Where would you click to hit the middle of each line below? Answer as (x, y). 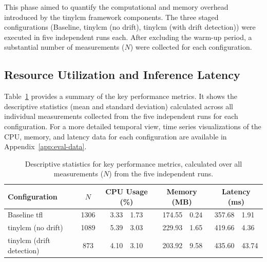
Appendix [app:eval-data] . (45, 146)
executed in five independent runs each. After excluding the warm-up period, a (128, 37)
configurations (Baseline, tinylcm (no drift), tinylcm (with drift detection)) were (130, 27)
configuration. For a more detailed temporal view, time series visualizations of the (133, 126)
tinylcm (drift (29, 240)
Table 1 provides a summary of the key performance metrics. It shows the (121, 96)
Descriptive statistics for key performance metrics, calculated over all (133, 163)
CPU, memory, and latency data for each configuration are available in (116, 136)
